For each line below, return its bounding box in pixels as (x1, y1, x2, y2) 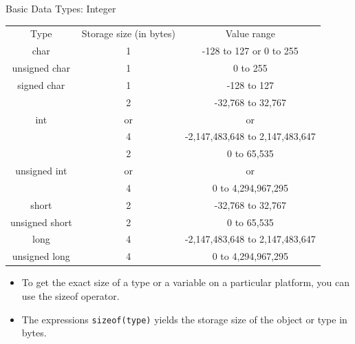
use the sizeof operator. (21, 289, 120, 303)
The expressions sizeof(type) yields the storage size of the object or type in (21, 312, 347, 326)
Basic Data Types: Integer (6, 1, 116, 15)
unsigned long (12, 249, 70, 263)
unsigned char (12, 61, 71, 75)
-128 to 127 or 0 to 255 (202, 43, 299, 58)
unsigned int (15, 163, 67, 178)
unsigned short (10, 214, 72, 229)
